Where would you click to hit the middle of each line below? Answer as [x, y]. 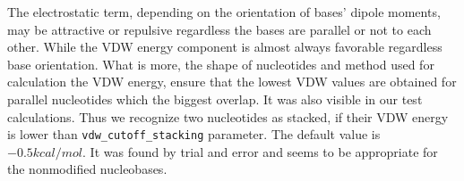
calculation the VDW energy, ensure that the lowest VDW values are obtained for [232, 82]
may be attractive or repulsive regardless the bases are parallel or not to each [219, 29]
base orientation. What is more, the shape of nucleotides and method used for [221, 64]
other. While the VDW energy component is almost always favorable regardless [225, 47]
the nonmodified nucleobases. [87, 169]
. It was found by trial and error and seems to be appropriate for [260, 151]
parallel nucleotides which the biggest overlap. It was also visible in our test [215, 99]
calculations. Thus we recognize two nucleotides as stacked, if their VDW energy [228, 116]
